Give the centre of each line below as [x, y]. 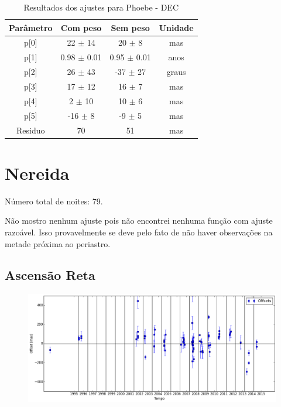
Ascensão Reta [50, 275]
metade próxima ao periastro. [58, 243]
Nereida [37, 172]
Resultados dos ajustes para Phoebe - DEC [101, 7]
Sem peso [130, 27]
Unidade [176, 27]
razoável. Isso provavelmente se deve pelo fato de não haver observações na [139, 232]
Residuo [31, 130]
